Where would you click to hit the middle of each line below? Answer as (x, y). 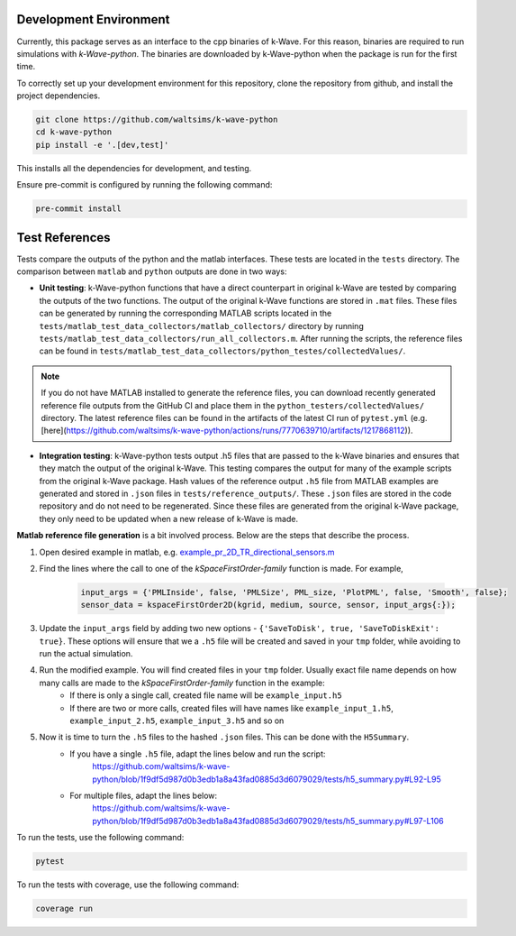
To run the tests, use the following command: (100, 838)
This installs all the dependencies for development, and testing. (134, 168)
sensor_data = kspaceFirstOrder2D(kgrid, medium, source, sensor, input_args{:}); (268, 605)
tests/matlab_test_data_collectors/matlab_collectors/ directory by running (201, 326)
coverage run (64, 909)
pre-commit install (78, 209)
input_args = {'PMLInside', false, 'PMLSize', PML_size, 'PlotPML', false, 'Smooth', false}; (294, 592)
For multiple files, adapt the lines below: (144, 795)
